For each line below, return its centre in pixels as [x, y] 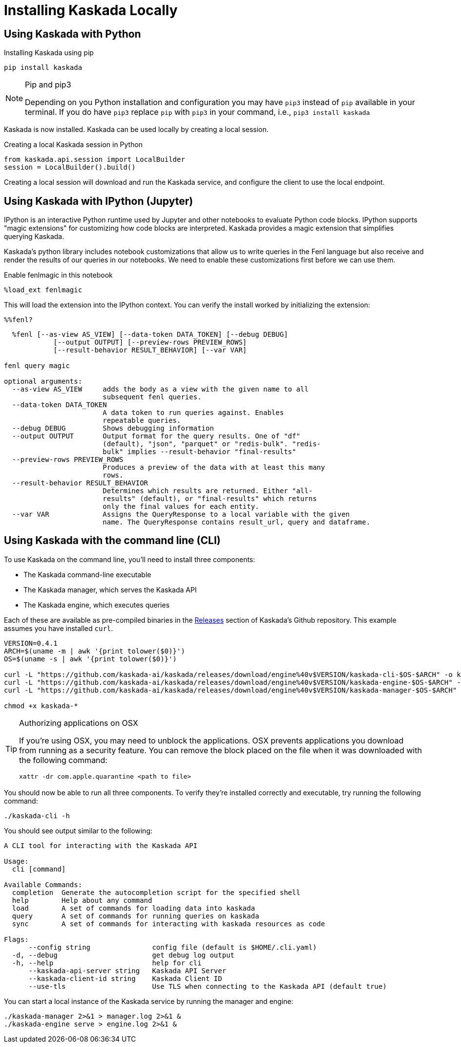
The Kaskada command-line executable [87, 574]
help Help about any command [82, 900]
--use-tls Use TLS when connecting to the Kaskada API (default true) [208, 986]
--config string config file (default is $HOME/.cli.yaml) [173, 947]
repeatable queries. [142, 421]
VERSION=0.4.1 [31, 643]
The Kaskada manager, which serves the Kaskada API [110, 589]
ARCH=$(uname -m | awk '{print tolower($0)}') [94, 651]
